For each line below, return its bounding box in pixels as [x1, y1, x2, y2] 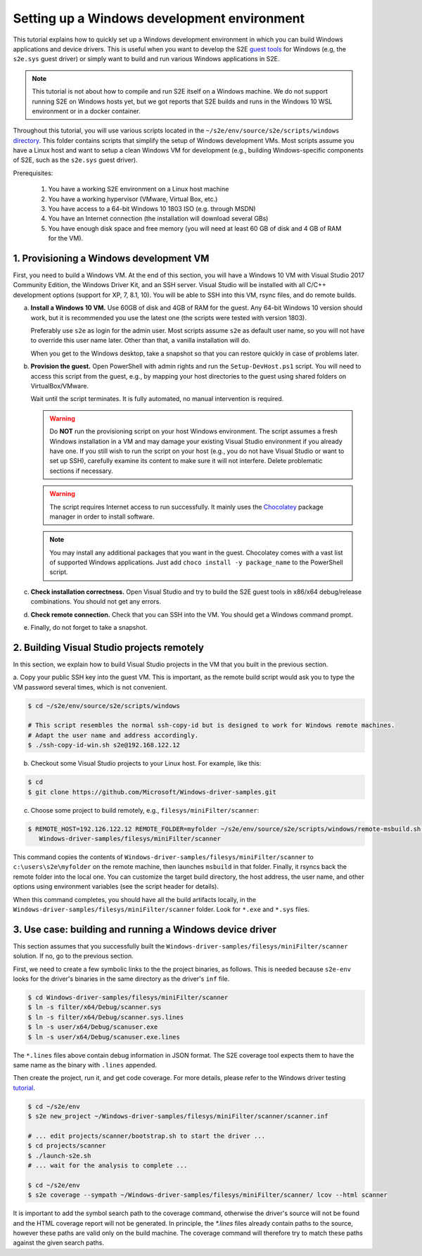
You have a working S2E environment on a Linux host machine [48, 185, 229, 194]
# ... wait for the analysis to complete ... [27, 1162, 188, 1169]
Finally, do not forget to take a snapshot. [30, 623, 148, 632]
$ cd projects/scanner [27, 1142, 106, 1150]
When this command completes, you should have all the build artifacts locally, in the [13, 895, 257, 903]
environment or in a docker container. [32, 106, 141, 115]
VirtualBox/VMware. [30, 382, 89, 390]
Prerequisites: [13, 169, 53, 177]
